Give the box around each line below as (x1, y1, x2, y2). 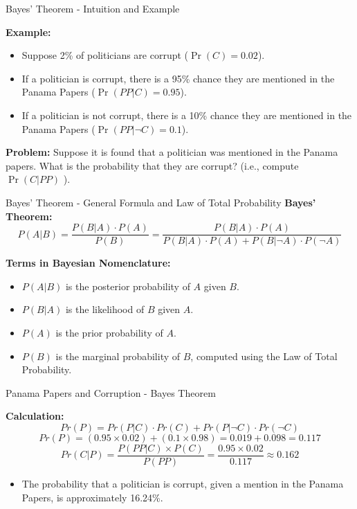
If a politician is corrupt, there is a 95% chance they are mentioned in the (21, 71, 335, 85)
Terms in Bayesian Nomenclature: (6, 256, 171, 270)
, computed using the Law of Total (190, 348, 338, 363)
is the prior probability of (55, 325, 163, 339)
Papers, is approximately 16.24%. (21, 490, 163, 504)
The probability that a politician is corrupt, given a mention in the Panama (21, 476, 344, 490)
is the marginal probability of (55, 348, 181, 363)
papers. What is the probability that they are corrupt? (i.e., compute (6, 158, 299, 172)
